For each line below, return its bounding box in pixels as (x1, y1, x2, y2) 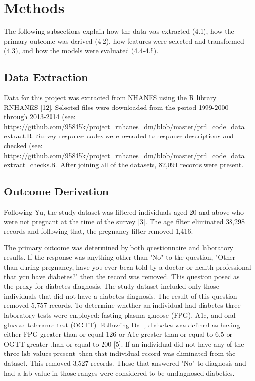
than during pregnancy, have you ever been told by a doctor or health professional (4, 262, 251, 272)
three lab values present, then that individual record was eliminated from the (4, 348, 236, 358)
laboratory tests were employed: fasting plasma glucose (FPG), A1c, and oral (4, 310, 236, 320)
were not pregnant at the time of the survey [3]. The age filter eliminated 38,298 (4, 216, 245, 226)
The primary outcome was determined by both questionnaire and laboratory (4, 242, 233, 252)
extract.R (4, 131, 32, 141)
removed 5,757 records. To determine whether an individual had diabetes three (4, 300, 241, 310)
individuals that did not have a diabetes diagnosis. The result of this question (4, 290, 237, 300)
